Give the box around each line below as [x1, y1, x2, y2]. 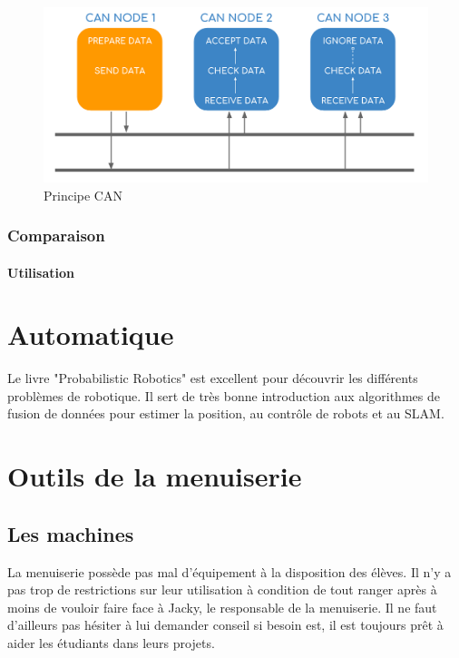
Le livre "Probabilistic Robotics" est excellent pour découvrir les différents [7, 368, 418, 388]
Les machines [7, 519, 134, 547]
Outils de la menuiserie [7, 457, 302, 495]
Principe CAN [44, 185, 122, 204]
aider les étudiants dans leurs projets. [7, 633, 215, 652]
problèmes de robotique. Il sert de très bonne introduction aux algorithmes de [7, 386, 440, 405]
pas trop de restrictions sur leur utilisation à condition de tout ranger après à [7, 580, 437, 599]
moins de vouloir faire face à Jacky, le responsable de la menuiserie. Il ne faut [7, 597, 437, 616]
